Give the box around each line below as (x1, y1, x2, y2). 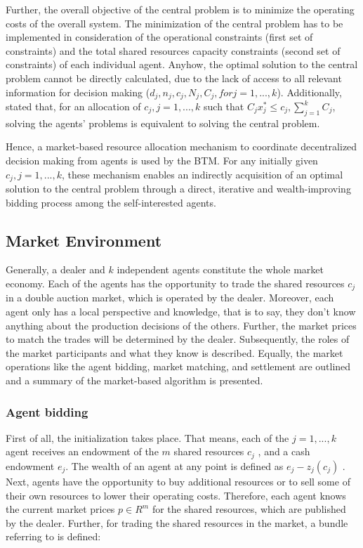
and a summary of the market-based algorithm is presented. (6, 373, 263, 388)
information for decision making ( (6, 84, 150, 99)
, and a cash (258, 444, 310, 459)
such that (204, 99, 244, 114)
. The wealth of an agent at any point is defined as (65, 458, 284, 473)
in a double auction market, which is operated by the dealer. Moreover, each (6, 290, 334, 305)
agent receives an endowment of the (6, 444, 159, 459)
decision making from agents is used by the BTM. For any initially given (6, 153, 318, 167)
